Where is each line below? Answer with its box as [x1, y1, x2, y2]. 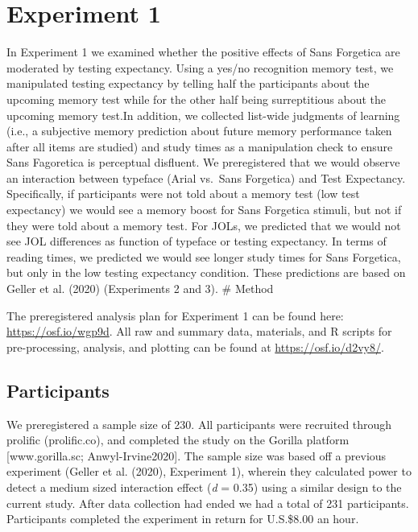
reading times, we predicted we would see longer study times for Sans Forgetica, [6, 248, 401, 265]
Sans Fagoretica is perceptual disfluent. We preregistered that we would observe [6, 154, 400, 171]
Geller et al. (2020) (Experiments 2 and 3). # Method [6, 280, 274, 297]
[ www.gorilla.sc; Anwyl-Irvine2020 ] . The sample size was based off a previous [6, 447, 387, 464]
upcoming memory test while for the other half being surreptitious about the [6, 90, 387, 107]
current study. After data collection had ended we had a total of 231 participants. [6, 494, 409, 511]
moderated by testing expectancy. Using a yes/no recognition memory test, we [6, 59, 394, 76]
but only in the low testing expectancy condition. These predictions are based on [6, 264, 406, 281]
